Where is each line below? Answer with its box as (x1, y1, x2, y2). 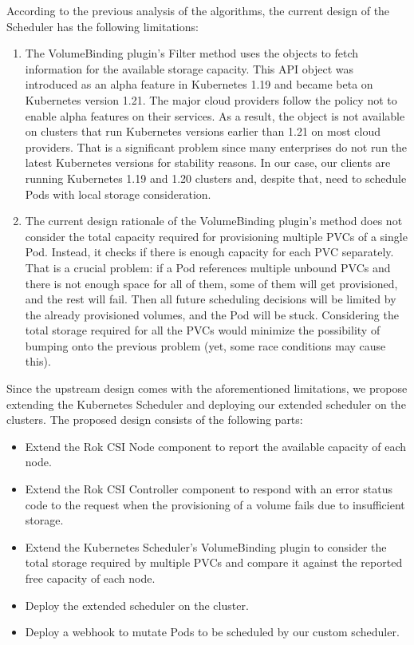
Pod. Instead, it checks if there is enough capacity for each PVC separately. (25, 243, 394, 260)
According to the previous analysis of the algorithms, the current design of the (6, 2, 390, 18)
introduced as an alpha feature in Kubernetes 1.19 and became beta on (25, 76, 373, 93)
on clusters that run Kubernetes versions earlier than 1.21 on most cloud (25, 123, 380, 140)
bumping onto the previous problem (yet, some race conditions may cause (25, 337, 386, 354)
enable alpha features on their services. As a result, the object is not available (25, 107, 405, 124)
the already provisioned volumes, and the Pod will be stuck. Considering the (25, 306, 399, 322)
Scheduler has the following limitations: (6, 18, 199, 34)
